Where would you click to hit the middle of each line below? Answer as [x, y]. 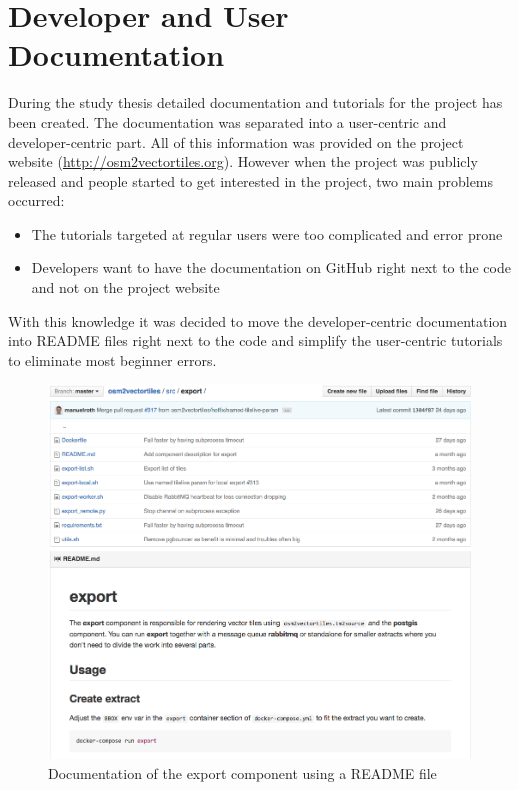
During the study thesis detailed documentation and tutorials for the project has [255, 102]
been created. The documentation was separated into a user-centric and [227, 121]
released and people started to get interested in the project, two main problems [251, 180]
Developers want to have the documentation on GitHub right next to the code [271, 267]
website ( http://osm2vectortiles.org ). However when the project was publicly [243, 161]
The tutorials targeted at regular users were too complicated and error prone [267, 233]
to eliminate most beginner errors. [112, 359]
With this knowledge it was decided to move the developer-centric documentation [258, 320]
